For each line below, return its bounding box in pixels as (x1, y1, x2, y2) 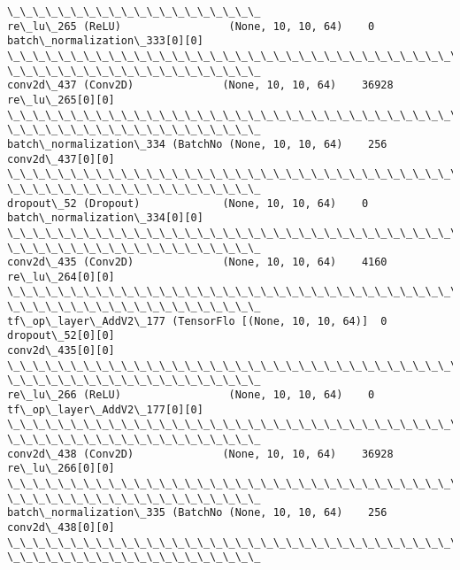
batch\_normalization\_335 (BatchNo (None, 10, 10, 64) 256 (7, 506, 387, 520)
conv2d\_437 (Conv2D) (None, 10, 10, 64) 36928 (7, 79, 394, 92)
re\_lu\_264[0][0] (7, 270, 115, 283)
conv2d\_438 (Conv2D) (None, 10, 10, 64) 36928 (7, 447, 394, 460)
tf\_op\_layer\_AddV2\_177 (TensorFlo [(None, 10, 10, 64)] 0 (7, 314, 387, 327)
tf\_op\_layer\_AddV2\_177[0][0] (7, 403, 203, 416)
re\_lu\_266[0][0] (7, 462, 115, 475)
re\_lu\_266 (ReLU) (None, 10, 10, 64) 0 (7, 389, 375, 402)
